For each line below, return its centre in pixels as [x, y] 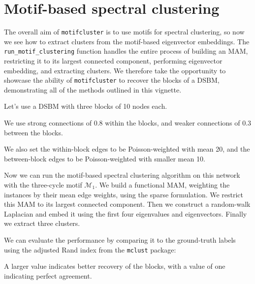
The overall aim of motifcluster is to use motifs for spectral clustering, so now [124, 32]
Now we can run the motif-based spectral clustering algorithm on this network [122, 175]
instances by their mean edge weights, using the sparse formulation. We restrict [124, 194]
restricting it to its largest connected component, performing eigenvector [113, 61]
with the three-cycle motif [43, 185]
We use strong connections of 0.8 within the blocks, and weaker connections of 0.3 [128, 123]
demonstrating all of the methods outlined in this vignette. [93, 89]
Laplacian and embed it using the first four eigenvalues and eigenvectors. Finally [126, 213]
